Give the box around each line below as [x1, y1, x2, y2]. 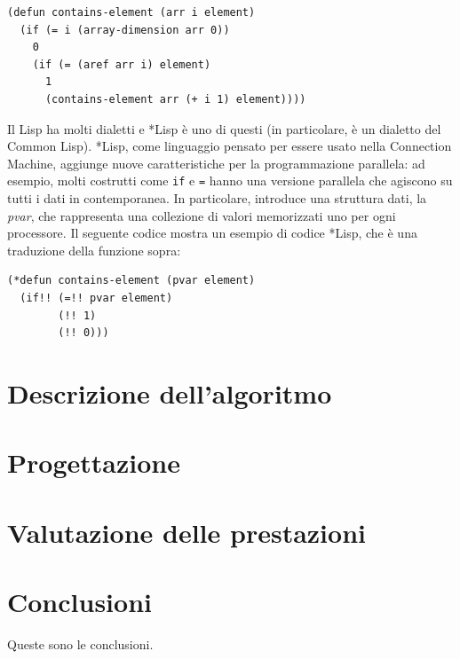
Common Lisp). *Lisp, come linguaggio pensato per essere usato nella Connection [7, 137, 452, 155]
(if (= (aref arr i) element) [32, 58, 211, 71]
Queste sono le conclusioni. [7, 635, 154, 653]
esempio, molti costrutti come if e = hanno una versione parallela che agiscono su [7, 171, 453, 190]
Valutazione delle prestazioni [7, 514, 366, 550]
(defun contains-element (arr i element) [7, 6, 256, 19]
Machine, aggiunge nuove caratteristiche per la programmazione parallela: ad [7, 153, 425, 172]
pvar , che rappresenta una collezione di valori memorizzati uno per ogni [7, 206, 396, 224]
